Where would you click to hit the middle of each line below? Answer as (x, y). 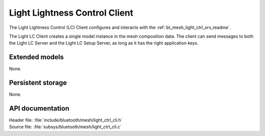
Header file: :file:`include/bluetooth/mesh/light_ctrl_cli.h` (66, 120)
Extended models (36, 57)
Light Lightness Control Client (71, 13)
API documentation (39, 108)
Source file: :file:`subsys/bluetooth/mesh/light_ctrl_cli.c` (65, 127)
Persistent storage (38, 83)
